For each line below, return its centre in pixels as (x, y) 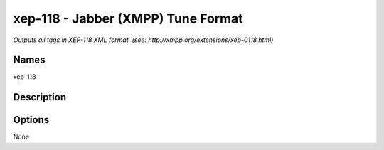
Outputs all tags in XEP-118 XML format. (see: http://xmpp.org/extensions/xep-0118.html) (143, 40)
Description (40, 97)
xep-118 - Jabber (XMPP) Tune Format (128, 18)
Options (31, 120)
